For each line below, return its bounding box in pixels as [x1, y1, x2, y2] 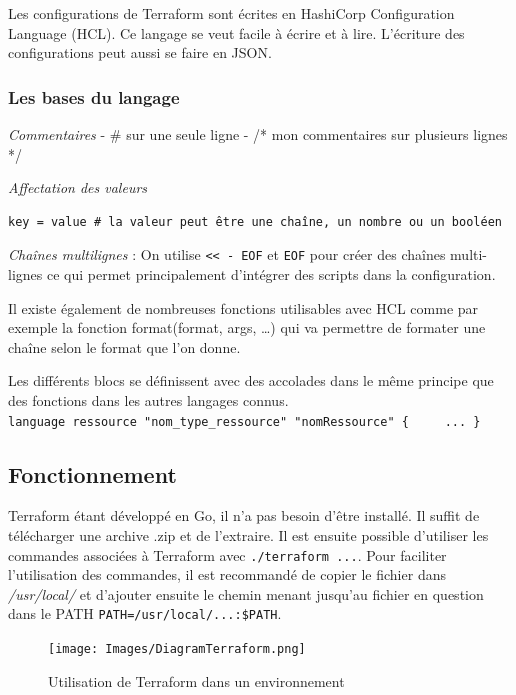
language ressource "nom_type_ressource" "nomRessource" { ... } [8, 414, 481, 429]
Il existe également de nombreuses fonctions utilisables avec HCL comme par [8, 297, 479, 318]
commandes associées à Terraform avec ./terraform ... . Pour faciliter [8, 544, 447, 565]
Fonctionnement [8, 458, 177, 489]
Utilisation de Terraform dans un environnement [48, 670, 345, 691]
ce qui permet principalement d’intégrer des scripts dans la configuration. [46, 264, 496, 285]
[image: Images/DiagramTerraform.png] [48, 642, 306, 657]
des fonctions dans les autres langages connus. [8, 390, 289, 410]
